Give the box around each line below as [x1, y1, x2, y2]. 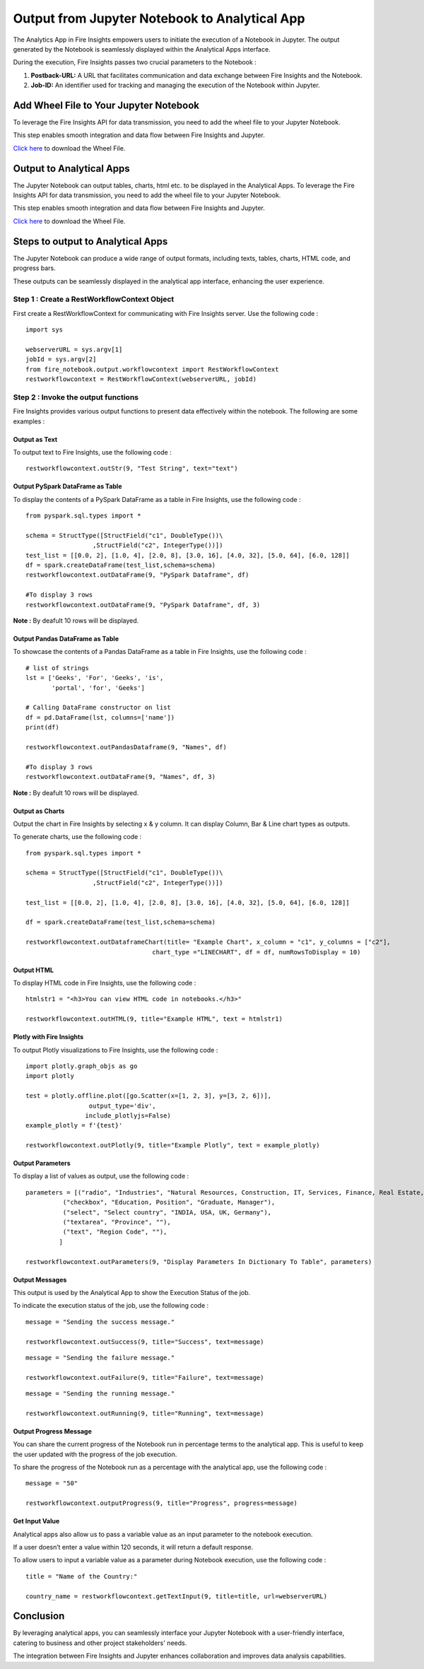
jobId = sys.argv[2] [25, 356, 97, 363]
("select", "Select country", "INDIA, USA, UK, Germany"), [62, 1208, 272, 1216]
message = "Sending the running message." [25, 1390, 175, 1398]
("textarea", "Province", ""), [62, 1218, 171, 1226]
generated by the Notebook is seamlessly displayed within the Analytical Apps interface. [13, 45, 271, 53]
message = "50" [25, 1480, 78, 1487]
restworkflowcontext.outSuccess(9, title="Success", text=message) [25, 1337, 264, 1346]
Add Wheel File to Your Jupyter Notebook [13, 99, 200, 111]
